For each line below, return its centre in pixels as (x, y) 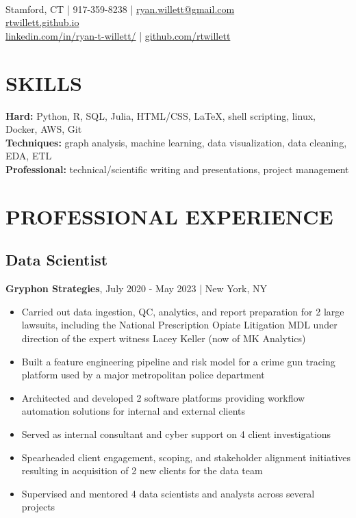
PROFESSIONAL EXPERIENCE (169, 216)
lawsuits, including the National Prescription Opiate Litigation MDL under (179, 325)
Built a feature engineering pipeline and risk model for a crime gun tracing (178, 361)
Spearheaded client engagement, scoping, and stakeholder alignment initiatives (186, 457)
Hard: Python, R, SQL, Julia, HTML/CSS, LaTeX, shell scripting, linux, (161, 115)
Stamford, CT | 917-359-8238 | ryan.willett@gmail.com (120, 9)
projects (38, 507)
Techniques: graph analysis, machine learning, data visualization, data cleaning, (176, 142)
